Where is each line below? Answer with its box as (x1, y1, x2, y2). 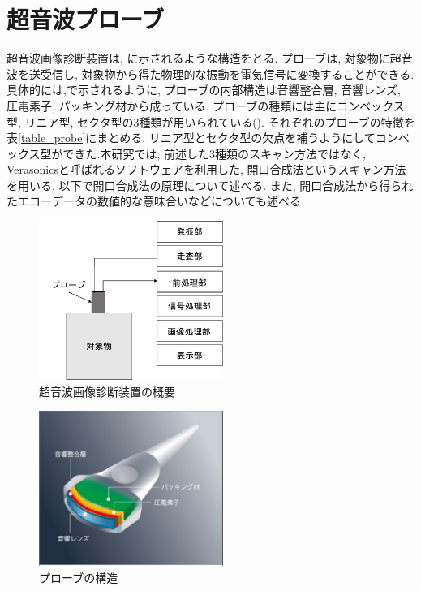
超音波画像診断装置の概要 (39, 382, 175, 399)
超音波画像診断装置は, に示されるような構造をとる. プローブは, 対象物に (6, 50, 390, 67)
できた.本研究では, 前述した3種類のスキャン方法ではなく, (62, 145, 366, 162)
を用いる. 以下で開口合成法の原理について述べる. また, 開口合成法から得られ (6, 176, 414, 193)
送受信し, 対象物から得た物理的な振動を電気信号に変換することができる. (28, 65, 415, 82)
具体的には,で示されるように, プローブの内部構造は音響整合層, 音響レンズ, (6, 81, 401, 98)
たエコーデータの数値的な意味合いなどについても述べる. (6, 192, 304, 209)
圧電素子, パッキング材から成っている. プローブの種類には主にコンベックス (6, 97, 405, 114)
